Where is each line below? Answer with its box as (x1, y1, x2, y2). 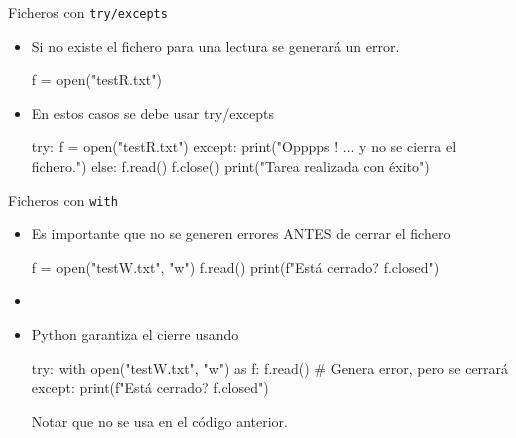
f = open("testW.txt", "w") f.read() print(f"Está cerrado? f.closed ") (31, 256, 440, 277)
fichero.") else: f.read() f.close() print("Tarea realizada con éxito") (31, 156, 430, 177)
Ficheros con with (8, 189, 118, 210)
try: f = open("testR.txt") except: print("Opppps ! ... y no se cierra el (31, 136, 457, 157)
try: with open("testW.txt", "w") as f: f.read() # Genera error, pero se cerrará (31, 357, 509, 378)
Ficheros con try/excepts (8, 2, 168, 22)
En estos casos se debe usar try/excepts (31, 102, 275, 123)
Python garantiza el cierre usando (31, 324, 239, 345)
